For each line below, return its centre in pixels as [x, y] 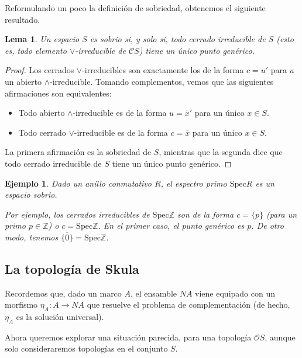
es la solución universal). [60, 317]
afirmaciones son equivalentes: [58, 93]
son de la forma [206, 214]
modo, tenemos [32, 237]
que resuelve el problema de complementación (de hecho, [188, 304]
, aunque [280, 337]
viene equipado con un [235, 293]
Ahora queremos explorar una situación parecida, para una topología [128, 337]
